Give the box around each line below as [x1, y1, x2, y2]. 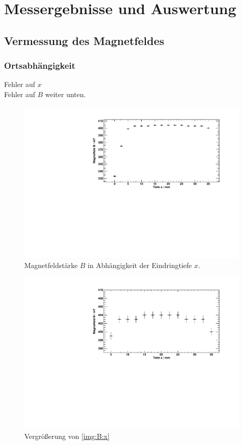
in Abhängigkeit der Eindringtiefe [88, 259, 192, 270]
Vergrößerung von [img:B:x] [24, 430, 110, 441]
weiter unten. [45, 88, 86, 99]
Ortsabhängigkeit [4, 59, 75, 72]
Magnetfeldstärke [24, 259, 78, 270]
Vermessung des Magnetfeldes [4, 32, 165, 48]
